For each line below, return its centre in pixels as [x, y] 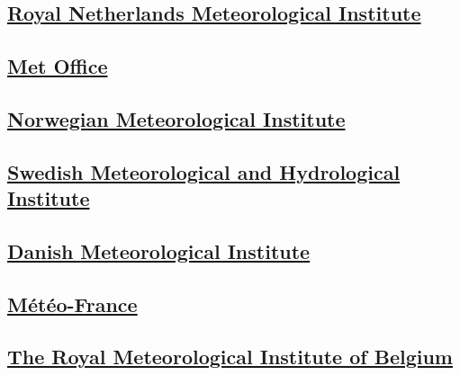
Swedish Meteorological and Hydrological [204, 171]
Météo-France [72, 304]
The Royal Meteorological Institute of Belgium [230, 357]
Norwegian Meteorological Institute [176, 118]
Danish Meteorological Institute [159, 250]
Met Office [58, 66]
